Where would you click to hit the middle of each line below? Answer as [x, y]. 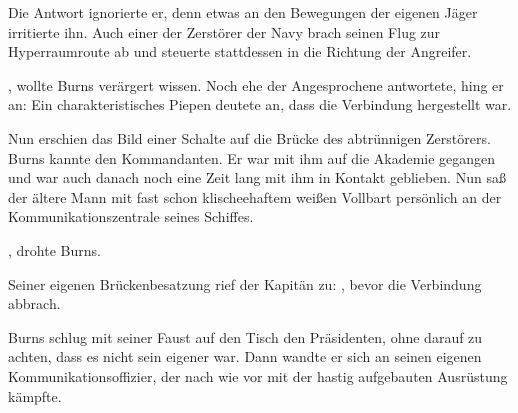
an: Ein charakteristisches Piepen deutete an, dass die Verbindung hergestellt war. [260, 104]
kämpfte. [35, 395]
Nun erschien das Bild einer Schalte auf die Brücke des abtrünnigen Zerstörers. [249, 137]
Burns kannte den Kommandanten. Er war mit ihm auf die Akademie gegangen [252, 157]
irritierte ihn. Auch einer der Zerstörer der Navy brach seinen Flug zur [224, 31]
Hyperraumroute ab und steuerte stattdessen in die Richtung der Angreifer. [240, 51]
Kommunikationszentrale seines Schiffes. [131, 216]
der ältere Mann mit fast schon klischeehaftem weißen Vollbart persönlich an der [255, 196]
